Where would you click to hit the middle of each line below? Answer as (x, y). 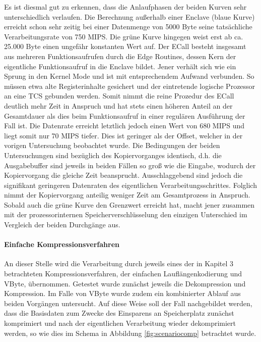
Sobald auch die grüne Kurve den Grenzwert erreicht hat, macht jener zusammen (129, 204)
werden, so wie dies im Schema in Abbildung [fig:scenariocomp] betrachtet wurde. (130, 333)
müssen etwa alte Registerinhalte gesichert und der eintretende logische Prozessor (130, 86)
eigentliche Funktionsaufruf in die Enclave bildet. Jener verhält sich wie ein (120, 66)
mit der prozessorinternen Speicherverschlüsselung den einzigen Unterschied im (126, 214)
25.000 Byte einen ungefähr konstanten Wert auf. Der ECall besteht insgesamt (125, 46)
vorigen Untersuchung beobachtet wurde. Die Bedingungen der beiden (112, 145)
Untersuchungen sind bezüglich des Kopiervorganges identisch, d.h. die (113, 155)
